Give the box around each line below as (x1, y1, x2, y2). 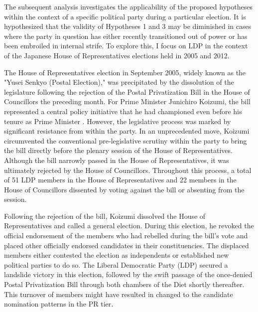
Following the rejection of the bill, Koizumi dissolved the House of (4, 210, 206, 221)
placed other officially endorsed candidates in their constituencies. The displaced (4, 240, 249, 250)
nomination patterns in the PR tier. (4, 299, 114, 309)
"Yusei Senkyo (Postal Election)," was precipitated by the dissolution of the (4, 77, 234, 87)
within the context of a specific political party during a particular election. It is (4, 11, 246, 21)
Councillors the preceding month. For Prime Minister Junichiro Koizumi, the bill (4, 96, 251, 107)
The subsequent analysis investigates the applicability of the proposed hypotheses (4, 1, 253, 11)
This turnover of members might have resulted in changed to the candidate (4, 289, 233, 299)
